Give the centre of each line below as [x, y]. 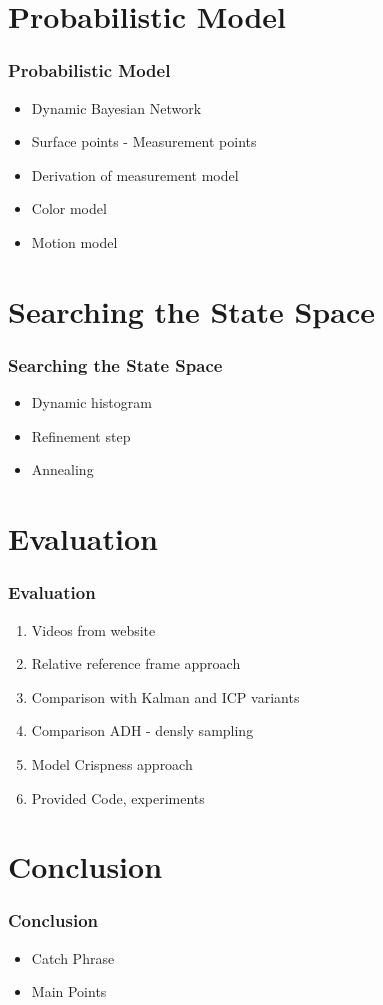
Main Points [69, 991]
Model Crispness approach [112, 763]
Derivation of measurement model [135, 174]
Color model [69, 208]
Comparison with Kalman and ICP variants [165, 696]
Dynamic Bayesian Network [116, 107]
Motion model [74, 241]
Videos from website [93, 629]
